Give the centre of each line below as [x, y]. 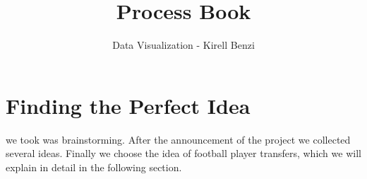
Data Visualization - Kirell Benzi [183, 45]
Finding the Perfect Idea [128, 105]
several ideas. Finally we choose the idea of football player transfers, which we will [183, 153]
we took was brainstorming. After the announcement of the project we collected [178, 139]
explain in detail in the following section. [94, 167]
